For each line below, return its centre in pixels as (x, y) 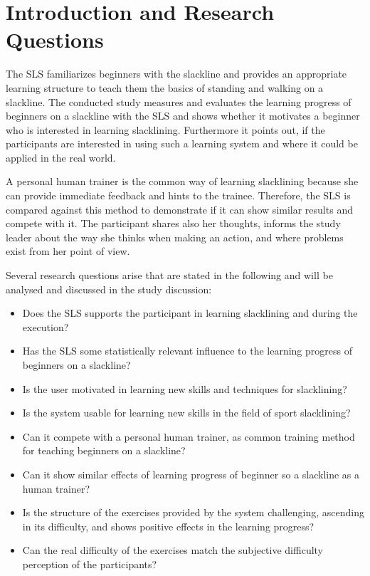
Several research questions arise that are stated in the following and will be (169, 275)
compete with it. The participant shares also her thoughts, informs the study (173, 223)
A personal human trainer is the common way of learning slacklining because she (182, 181)
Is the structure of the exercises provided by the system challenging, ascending (193, 512)
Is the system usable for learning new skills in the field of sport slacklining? (186, 413)
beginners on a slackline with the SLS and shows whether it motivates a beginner (183, 116)
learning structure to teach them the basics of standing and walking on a (165, 87)
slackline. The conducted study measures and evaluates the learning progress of (179, 101)
